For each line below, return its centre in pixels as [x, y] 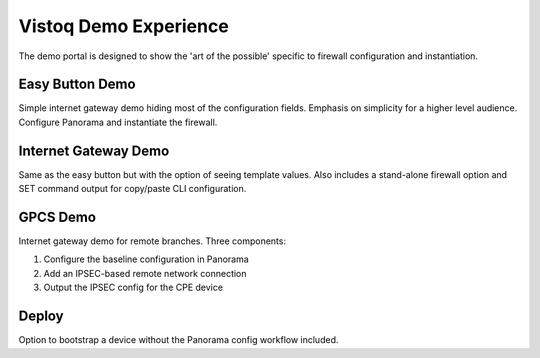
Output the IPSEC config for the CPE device [133, 287]
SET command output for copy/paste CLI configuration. [132, 189]
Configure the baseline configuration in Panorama [146, 259]
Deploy [41, 316]
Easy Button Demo [77, 84]
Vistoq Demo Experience [123, 26]
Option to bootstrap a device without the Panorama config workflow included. [178, 340]
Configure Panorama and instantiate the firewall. [118, 122]
